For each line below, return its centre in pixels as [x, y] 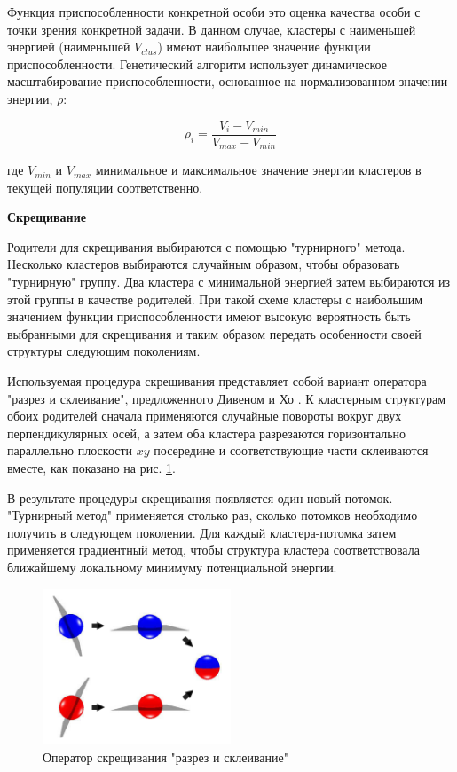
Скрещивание [47, 217]
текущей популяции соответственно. [105, 187]
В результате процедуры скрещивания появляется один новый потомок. [200, 497]
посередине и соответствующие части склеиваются [291, 450]
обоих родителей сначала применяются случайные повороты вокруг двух [205, 416]
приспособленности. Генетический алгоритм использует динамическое [197, 63]
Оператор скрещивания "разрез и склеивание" [165, 756]
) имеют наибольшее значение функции [264, 47]
